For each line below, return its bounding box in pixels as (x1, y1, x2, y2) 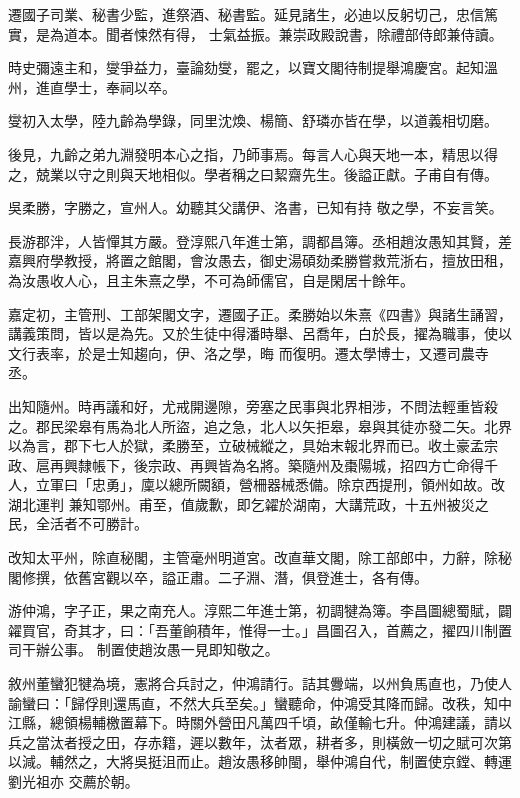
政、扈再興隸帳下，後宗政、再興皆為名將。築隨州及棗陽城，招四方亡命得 (8, 454, 484, 475)
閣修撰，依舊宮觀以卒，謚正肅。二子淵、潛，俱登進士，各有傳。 (8, 566, 428, 587)
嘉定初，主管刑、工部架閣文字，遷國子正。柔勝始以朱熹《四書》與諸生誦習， (8, 303, 512, 324)
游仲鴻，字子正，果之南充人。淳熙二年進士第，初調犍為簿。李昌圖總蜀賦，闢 (8, 600, 512, 621)
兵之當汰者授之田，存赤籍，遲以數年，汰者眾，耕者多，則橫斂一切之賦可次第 (8, 731, 512, 752)
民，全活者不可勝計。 (8, 513, 148, 534)
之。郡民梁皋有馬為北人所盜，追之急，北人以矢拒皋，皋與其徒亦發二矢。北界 (8, 415, 512, 436)
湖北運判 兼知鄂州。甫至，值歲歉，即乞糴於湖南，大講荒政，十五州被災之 (8, 493, 489, 514)
